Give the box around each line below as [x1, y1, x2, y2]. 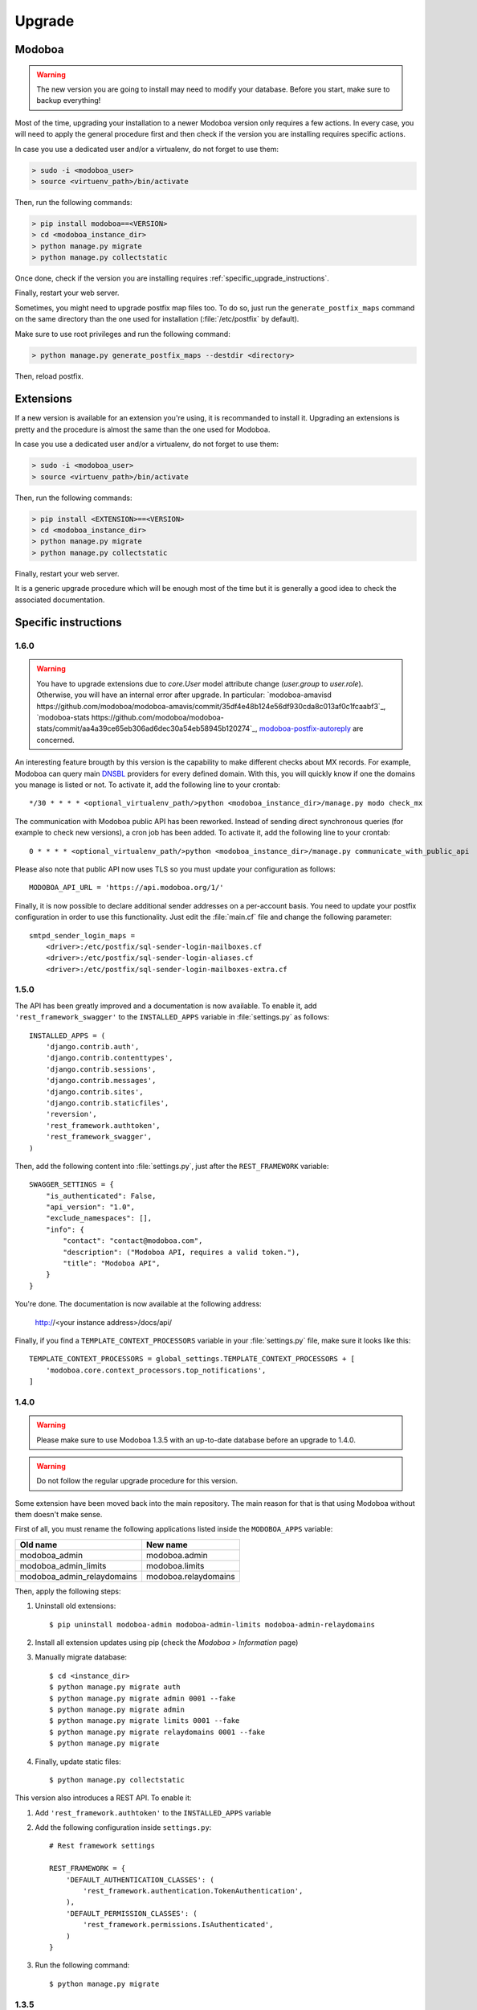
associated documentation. [14, 595, 105, 605]
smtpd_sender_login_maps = [29, 931, 136, 940]
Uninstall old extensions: [35, 1601, 116, 1611]
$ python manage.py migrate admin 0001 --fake [49, 1693, 236, 1703]
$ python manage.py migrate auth [49, 1683, 181, 1692]
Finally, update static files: [35, 1757, 122, 1766]
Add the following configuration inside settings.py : [35, 1823, 212, 1832]
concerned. [36, 735, 75, 745]
